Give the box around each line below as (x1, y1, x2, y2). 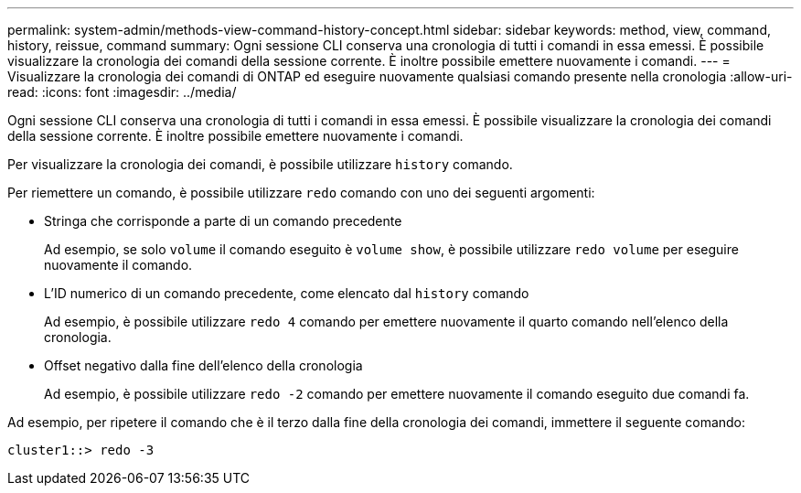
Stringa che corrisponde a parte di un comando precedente (44, 213, 402, 229)
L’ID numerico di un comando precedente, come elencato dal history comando (44, 285, 529, 301)
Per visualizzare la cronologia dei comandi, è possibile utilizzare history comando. (7, 156, 513, 172)
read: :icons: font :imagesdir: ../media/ (7, 84, 237, 100)
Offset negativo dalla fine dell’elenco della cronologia (44, 358, 363, 373)
